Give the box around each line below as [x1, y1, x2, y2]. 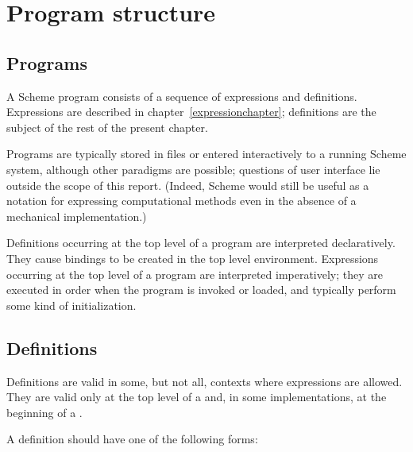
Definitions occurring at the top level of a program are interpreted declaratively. [6, 234, 396, 251]
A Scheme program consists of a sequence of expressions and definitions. [6, 87, 357, 104]
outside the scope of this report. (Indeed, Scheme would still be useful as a [6, 176, 369, 193]
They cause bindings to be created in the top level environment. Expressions [6, 249, 379, 266]
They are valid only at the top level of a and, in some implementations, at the [6, 388, 387, 405]
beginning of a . [6, 404, 83, 420]
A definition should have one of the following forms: [6, 431, 258, 447]
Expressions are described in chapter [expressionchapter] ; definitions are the [6, 103, 376, 120]
